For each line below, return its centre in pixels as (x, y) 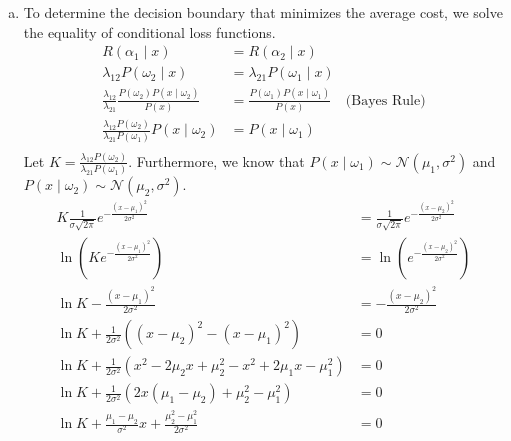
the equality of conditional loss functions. (149, 31)
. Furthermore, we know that (216, 160)
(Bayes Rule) (385, 100)
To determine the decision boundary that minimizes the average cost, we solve (263, 12)
